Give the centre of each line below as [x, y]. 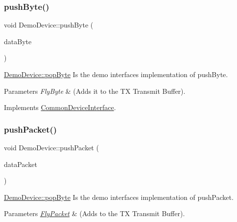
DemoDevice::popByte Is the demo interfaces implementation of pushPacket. [119, 197]
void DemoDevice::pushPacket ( [51, 147]
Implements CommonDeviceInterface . [60, 107]
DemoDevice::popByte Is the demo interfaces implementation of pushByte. [116, 74]
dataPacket [21, 164]
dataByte [18, 41]
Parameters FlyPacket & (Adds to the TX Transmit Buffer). [95, 213]
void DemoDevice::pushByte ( [49, 25]
